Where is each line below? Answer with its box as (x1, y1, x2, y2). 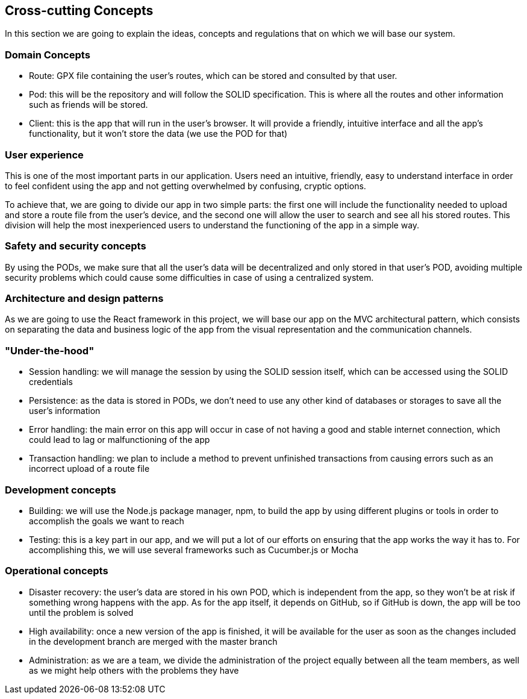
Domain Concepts (5, 48, 90, 61)
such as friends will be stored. (29, 99, 148, 110)
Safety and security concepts (5, 240, 146, 252)
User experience (5, 148, 84, 161)
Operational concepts (5, 565, 108, 577)
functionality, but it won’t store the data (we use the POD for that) (29, 128, 288, 139)
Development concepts (5, 483, 116, 496)
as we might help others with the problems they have (29, 665, 239, 675)
